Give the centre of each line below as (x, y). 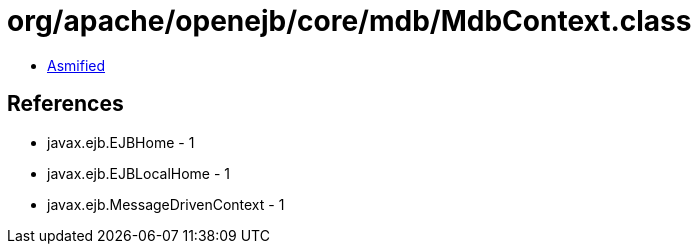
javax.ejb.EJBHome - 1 (121, 142)
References (65, 104)
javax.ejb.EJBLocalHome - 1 (139, 173)
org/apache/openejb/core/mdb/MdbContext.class (349, 21)
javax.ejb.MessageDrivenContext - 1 (166, 204)
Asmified (76, 65)
